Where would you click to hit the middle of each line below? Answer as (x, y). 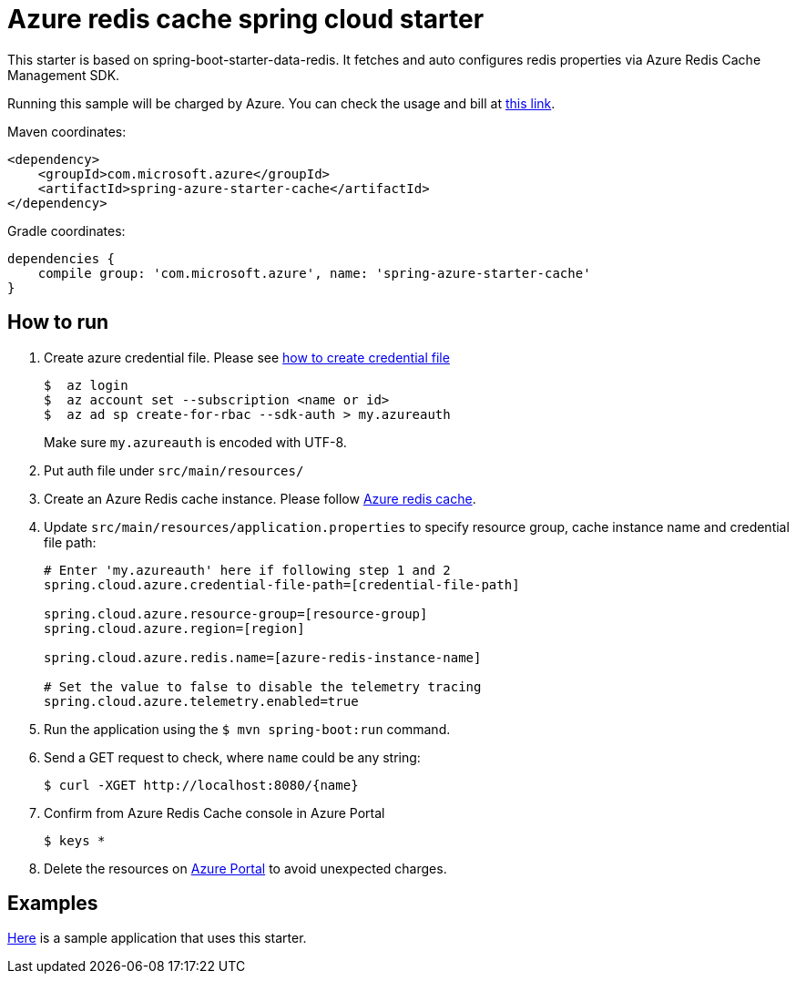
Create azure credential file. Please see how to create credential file (247, 357)
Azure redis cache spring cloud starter (246, 19)
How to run (58, 322)
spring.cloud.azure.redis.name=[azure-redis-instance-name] (263, 657)
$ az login (86, 385)
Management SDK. (64, 75)
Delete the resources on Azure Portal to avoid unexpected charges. (245, 868)
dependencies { (61, 258)
